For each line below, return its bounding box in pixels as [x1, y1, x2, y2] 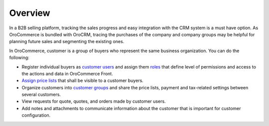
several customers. [21, 92, 61, 98]
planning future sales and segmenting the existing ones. [9, 39, 125, 45]
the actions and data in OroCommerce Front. [21, 70, 113, 76]
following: [9, 55, 29, 61]
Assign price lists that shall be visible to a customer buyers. [21, 77, 144, 84]
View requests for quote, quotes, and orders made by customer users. [21, 98, 166, 104]
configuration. [21, 112, 51, 119]
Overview [9, 7, 50, 18]
